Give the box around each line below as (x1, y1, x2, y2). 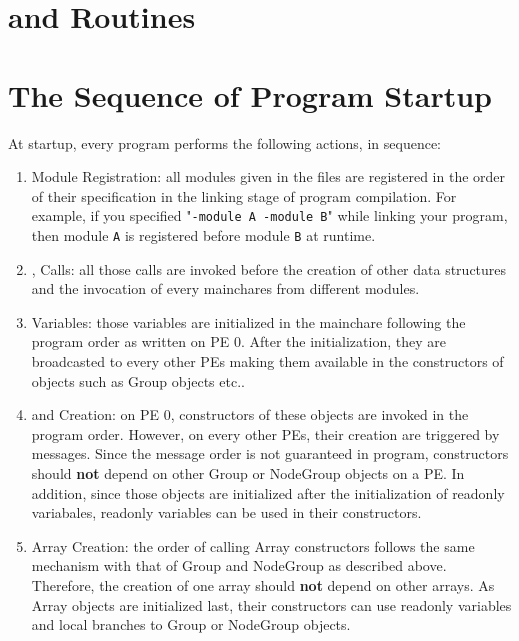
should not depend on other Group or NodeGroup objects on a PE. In (31, 462, 465, 483)
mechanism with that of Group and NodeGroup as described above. (31, 555, 447, 576)
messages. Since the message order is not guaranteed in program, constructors (31, 443, 509, 464)
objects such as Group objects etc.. (31, 370, 245, 391)
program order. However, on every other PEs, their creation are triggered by (31, 423, 500, 444)
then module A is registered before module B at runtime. (31, 224, 376, 245)
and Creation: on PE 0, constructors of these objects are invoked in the (31, 404, 469, 425)
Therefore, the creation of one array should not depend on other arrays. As (31, 574, 495, 595)
